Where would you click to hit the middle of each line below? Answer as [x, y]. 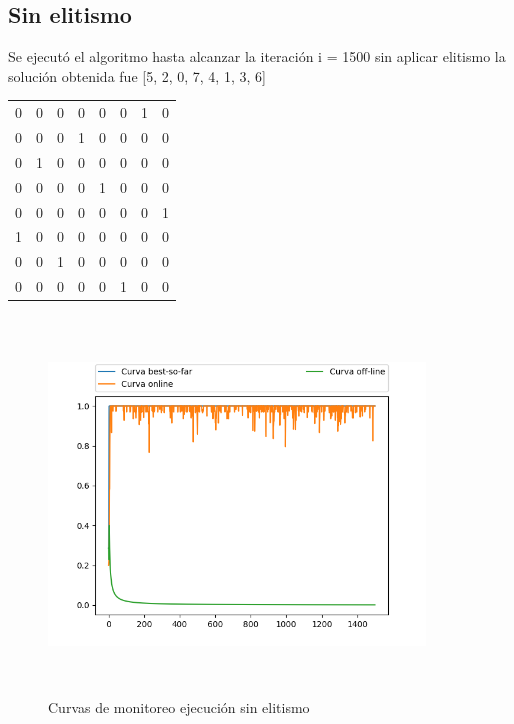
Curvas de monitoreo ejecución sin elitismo [179, 706]
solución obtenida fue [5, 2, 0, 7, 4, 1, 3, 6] [137, 75]
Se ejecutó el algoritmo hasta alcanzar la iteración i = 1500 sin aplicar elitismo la [257, 56]
